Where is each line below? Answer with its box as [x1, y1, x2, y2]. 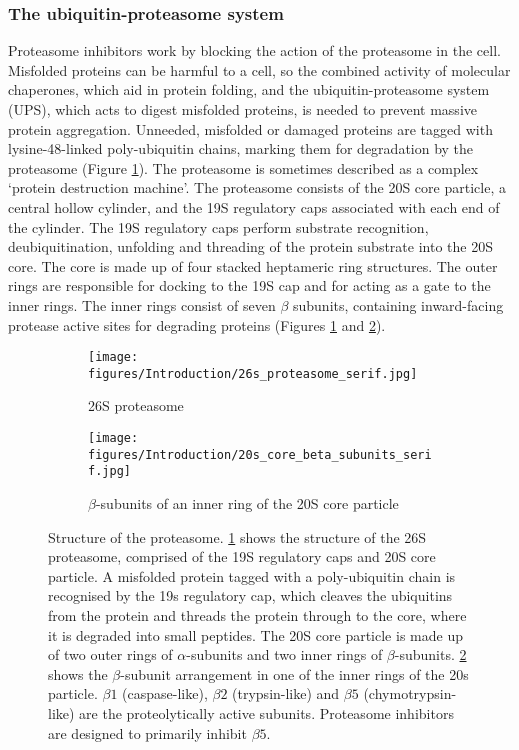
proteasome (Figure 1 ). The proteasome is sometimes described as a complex [8, 157, 479, 178]
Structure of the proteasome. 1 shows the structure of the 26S [48, 526, 427, 547]
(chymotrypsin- [363, 683, 457, 704]
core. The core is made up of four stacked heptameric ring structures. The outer [8, 255, 498, 276]
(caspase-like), [122, 683, 208, 704]
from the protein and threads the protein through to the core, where [48, 604, 467, 625]
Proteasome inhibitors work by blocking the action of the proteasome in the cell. [8, 40, 501, 61]
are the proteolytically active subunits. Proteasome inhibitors [79, 702, 454, 723]
